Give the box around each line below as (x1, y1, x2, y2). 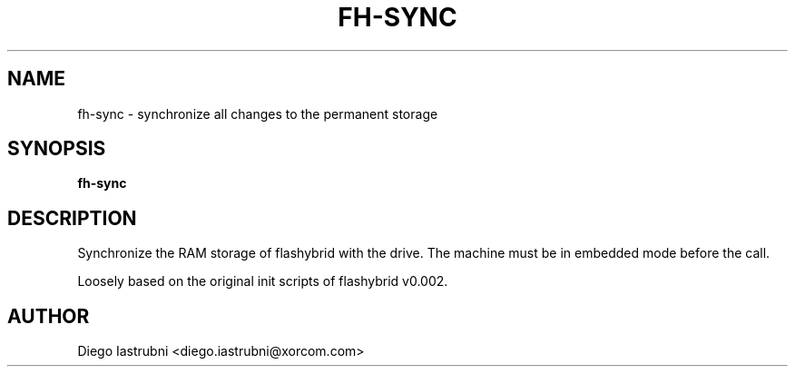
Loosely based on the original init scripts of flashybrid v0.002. (77, 273, 448, 290)
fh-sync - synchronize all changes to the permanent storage (77, 105, 438, 122)
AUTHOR (7, 304, 90, 328)
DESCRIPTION (7, 206, 137, 230)
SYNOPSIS (7, 137, 106, 161)
